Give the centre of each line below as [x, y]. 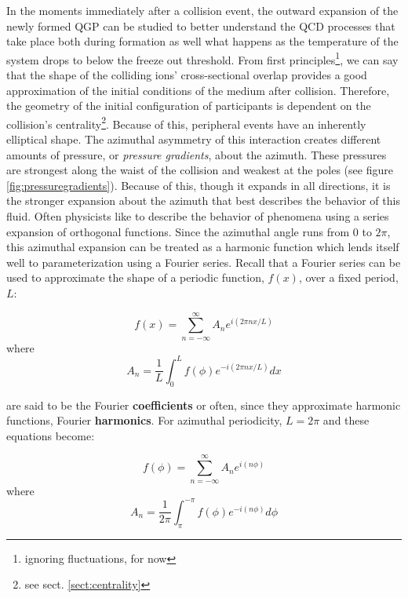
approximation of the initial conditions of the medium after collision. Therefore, [198, 90]
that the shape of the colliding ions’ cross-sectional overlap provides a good [187, 75]
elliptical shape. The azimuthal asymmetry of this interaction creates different [194, 139]
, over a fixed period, [348, 277]
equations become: [51, 435]
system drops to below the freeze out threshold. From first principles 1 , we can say [202, 58]
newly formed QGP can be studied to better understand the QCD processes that [201, 26]
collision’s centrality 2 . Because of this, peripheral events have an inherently [186, 122]
